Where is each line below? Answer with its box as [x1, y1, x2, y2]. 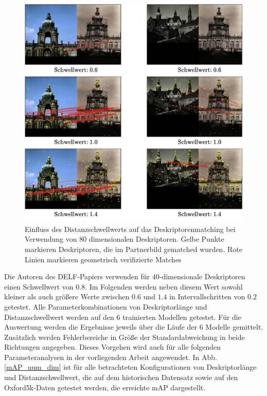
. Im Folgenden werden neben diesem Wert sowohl [85, 281, 243, 292]
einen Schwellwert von [4, 281, 74, 292]
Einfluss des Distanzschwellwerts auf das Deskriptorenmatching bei [25, 223, 236, 234]
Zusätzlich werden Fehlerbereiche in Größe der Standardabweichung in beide [4, 331, 245, 342]
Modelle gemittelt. [205, 321, 263, 332]
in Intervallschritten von [169, 291, 245, 302]
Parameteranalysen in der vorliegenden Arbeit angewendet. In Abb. [4, 351, 217, 362]
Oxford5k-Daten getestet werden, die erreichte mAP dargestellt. [4, 382, 206, 392]
